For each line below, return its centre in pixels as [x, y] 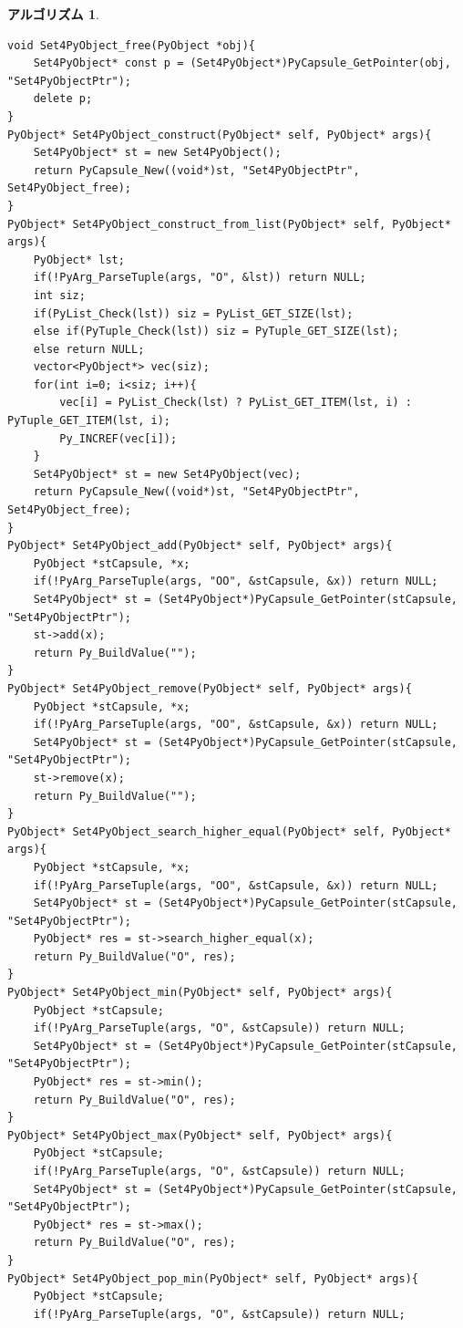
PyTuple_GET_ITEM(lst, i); [89, 421]
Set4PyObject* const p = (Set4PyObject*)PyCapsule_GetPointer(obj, [242, 63]
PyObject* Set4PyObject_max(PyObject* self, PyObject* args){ [200, 1135]
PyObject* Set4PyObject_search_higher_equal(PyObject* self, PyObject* [229, 831]
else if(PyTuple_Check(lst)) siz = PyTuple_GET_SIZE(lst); [216, 332]
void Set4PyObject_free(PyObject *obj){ [132, 45]
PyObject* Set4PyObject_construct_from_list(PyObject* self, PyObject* [229, 224]
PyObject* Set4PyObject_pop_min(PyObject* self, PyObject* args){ [213, 1278]
